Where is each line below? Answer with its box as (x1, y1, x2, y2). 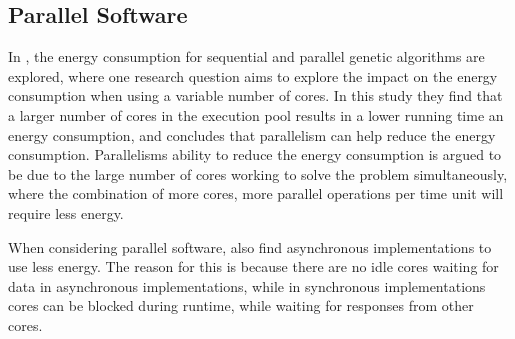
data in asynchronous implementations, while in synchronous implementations (8, 275, 486, 296)
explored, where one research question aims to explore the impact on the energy (8, 65, 498, 86)
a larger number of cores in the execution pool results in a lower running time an (8, 104, 504, 125)
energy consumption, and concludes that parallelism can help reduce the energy (8, 124, 496, 145)
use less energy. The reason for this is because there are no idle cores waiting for (8, 256, 499, 277)
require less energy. (8, 202, 124, 223)
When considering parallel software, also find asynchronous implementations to (8, 236, 492, 257)
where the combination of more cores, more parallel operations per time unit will (8, 183, 504, 204)
